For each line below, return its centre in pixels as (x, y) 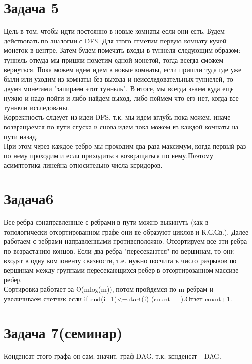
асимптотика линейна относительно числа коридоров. (83, 165)
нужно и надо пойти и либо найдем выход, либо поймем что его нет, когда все (121, 98)
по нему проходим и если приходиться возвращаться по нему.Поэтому (109, 155)
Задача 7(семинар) (63, 332)
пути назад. (21, 136)
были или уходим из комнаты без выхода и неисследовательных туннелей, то (118, 79)
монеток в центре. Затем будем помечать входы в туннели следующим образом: (122, 50)
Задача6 (29, 199)
